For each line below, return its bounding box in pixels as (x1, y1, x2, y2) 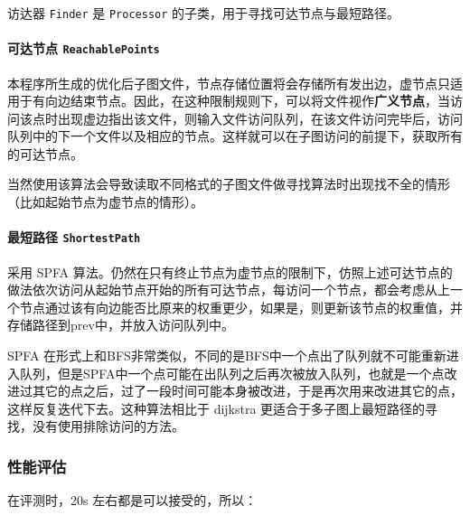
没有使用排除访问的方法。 (32, 417, 184, 435)
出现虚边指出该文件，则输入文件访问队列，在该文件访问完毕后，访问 (57, 108, 463, 127)
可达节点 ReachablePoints (7, 39, 160, 58)
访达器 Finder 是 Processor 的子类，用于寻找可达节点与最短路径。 (7, 4, 400, 22)
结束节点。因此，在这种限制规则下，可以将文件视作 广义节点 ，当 (70, 91, 450, 110)
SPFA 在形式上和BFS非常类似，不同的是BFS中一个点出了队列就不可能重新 (7, 345, 446, 364)
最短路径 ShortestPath (7, 228, 141, 247)
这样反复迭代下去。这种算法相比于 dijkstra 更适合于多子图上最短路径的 (7, 398, 426, 417)
